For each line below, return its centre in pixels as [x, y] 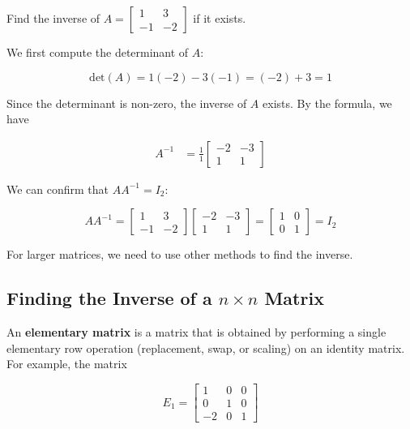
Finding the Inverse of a [109, 298]
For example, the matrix [67, 364]
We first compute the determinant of [98, 52]
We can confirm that [58, 189]
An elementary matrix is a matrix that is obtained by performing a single [196, 332]
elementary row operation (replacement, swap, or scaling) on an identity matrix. [206, 347]
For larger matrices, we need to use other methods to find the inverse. [180, 254]
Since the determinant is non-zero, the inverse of [127, 103]
